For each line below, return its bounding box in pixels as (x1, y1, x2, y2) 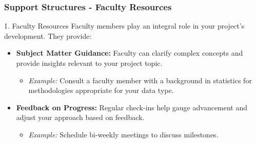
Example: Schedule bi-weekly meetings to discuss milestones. (28, 129, 219, 139)
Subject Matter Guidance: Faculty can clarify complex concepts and (16, 47, 243, 58)
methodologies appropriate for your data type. (28, 85, 174, 96)
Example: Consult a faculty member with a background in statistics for (28, 75, 252, 85)
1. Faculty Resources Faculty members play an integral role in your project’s (4, 20, 245, 31)
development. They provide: (4, 30, 92, 41)
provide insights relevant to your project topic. (16, 58, 163, 68)
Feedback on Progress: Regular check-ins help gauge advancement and (16, 102, 248, 112)
